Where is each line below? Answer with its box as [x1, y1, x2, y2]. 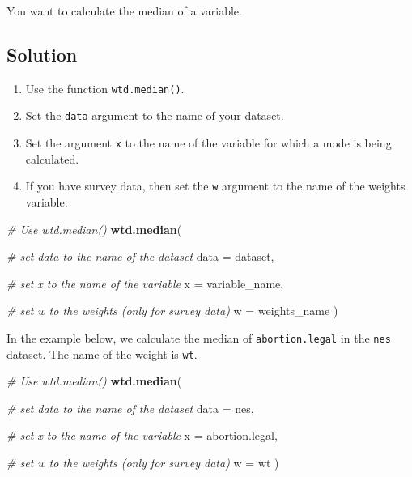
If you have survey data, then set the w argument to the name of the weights [25, 177, 406, 194]
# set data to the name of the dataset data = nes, [6, 399, 254, 416]
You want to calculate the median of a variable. [6, 2, 242, 19]
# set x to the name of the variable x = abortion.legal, [6, 427, 278, 444]
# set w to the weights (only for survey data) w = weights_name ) [6, 302, 338, 319]
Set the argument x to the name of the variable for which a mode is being [25, 134, 392, 151]
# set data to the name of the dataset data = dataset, [6, 248, 274, 265]
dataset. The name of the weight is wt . [6, 345, 198, 362]
